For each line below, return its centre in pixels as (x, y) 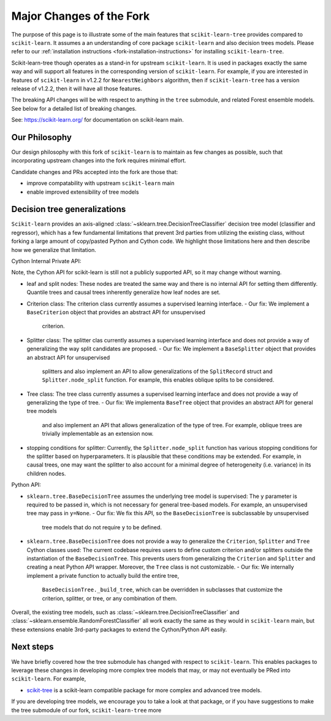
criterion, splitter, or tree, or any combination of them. (110, 598)
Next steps (32, 647)
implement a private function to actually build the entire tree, (103, 575)
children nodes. (46, 473)
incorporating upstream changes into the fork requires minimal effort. (99, 160)
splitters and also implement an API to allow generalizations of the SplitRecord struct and (157, 371)
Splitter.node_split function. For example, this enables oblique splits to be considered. (158, 380)
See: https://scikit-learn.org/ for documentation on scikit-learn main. (97, 120)
